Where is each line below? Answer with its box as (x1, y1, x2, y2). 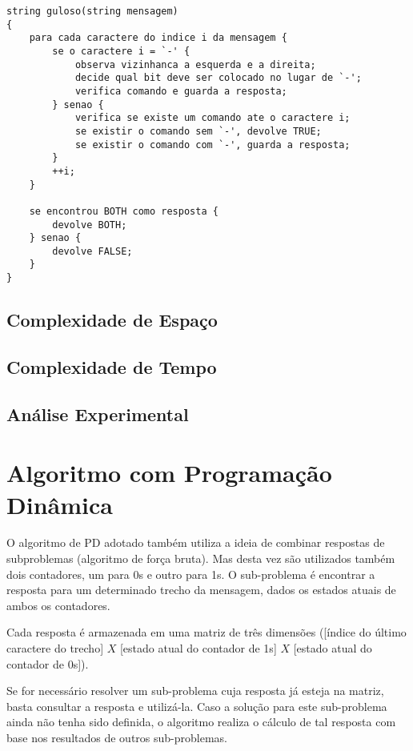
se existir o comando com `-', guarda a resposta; (74, 139, 351, 151)
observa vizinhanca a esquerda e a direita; (74, 58, 316, 70)
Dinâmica (6, 488, 113, 520)
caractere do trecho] (6, 640, 104, 656)
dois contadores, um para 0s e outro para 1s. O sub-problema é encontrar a (6, 565, 375, 582)
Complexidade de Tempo (6, 354, 217, 379)
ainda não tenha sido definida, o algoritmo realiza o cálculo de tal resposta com (6, 713, 396, 730)
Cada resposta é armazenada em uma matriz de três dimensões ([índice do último (6, 624, 407, 641)
